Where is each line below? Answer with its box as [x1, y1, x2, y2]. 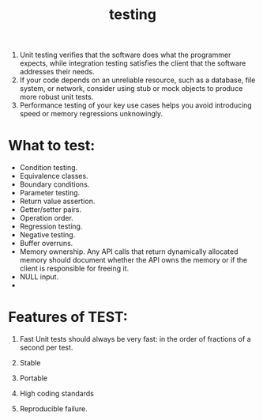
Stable [19, 358, 41, 368]
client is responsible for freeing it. [19, 263, 130, 274]
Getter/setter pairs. [19, 205, 82, 214]
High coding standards [19, 389, 95, 399]
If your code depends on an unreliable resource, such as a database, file [19, 75, 256, 85]
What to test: [8, 137, 96, 155]
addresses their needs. [19, 67, 95, 77]
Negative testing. [19, 230, 76, 240]
